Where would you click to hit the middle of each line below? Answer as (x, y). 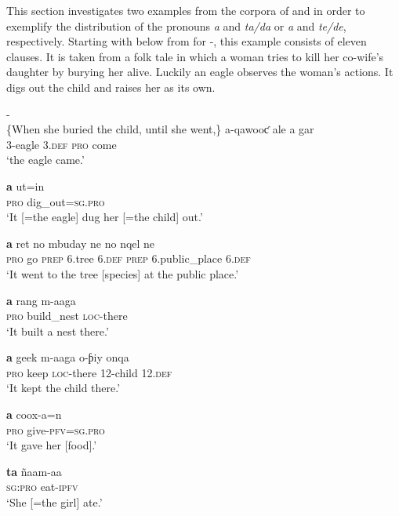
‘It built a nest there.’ (58, 331)
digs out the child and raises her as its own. (111, 87)
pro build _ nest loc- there (67, 316)
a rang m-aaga (41, 300)
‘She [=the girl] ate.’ (54, 502)
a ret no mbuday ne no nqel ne (81, 243)
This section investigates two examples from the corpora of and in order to (186, 10)
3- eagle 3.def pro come (62, 144)
